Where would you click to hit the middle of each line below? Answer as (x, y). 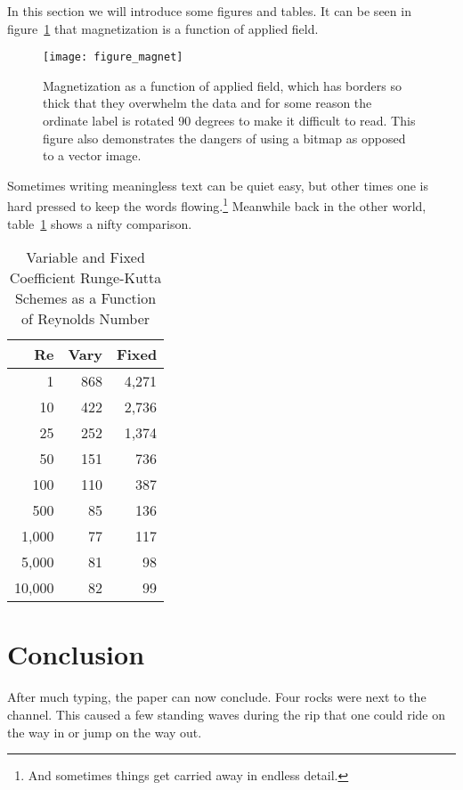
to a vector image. (92, 155)
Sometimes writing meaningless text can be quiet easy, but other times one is (218, 185)
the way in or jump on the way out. (105, 732)
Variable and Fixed (85, 257)
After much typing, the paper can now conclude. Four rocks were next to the (217, 697)
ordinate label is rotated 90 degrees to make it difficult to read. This (229, 121)
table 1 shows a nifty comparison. (100, 223)
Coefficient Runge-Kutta (85, 278)
